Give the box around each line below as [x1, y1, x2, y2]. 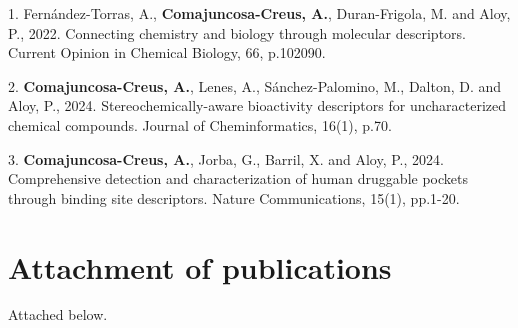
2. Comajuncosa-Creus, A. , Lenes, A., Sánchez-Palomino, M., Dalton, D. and [8, 75, 502, 96]
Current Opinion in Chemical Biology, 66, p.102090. [8, 42, 326, 63]
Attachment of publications [8, 246, 392, 287]
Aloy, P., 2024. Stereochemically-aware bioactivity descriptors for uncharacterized [8, 95, 507, 116]
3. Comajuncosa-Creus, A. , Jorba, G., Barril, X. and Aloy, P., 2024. [8, 148, 444, 169]
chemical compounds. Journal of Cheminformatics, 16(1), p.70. [8, 114, 392, 135]
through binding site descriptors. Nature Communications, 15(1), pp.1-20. [8, 187, 460, 208]
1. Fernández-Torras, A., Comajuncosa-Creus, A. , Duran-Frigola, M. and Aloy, [8, 3, 511, 23]
